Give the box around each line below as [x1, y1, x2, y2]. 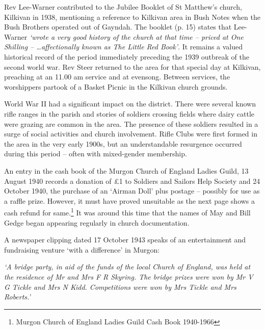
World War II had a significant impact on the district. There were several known [4, 98, 256, 109]
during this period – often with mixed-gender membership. [4, 148, 187, 159]
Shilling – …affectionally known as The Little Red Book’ [4, 41, 178, 52]
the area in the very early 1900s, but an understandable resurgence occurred [4, 138, 242, 149]
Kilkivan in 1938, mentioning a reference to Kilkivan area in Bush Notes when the [4, 11, 260, 22]
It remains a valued [182, 41, 243, 52]
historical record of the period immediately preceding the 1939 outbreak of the [4, 51, 249, 62]
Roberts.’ [4, 291, 31, 302]
